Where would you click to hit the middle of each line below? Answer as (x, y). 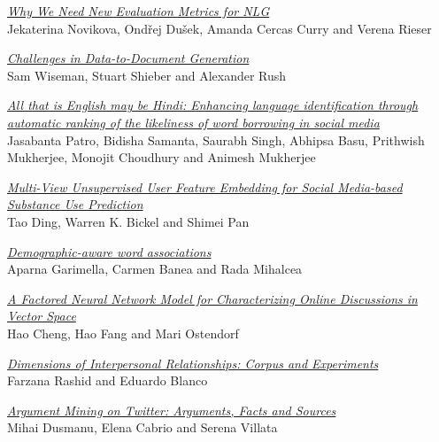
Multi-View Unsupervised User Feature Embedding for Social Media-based (205, 186)
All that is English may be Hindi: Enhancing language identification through (213, 105)
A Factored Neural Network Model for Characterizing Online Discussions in (212, 298)
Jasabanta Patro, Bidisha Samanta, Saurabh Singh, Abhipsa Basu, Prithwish (216, 140)
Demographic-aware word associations (109, 251)
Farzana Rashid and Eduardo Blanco (108, 380)
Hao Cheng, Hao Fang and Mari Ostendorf (123, 333)
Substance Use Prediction (75, 204)
